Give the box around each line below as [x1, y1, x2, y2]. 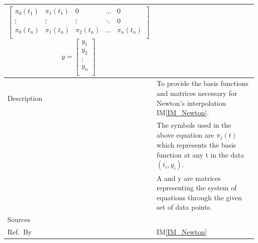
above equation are [156, 129, 214, 140]
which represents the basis [156, 140, 236, 150]
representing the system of [156, 182, 237, 193]
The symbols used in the [156, 120, 231, 130]
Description [7, 92, 42, 103]
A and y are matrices [156, 172, 221, 183]
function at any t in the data [156, 149, 244, 160]
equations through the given [156, 192, 242, 202]
